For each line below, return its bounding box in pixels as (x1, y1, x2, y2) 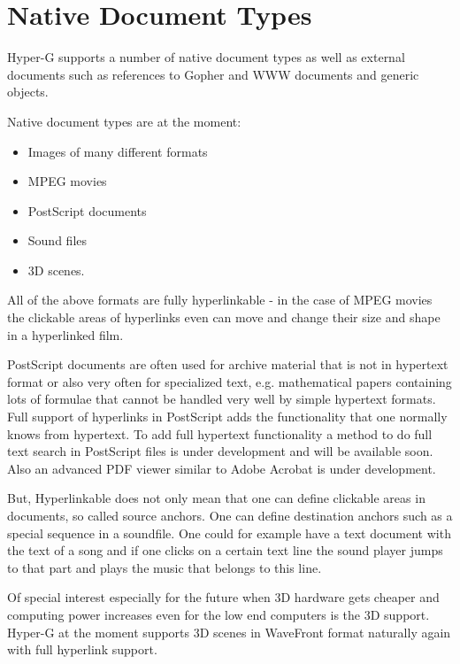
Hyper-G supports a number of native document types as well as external (7, 48, 405, 66)
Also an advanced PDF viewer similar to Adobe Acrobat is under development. (7, 459, 436, 477)
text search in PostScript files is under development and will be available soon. (7, 442, 433, 460)
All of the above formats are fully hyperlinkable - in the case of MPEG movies (7, 290, 433, 309)
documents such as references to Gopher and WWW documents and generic (7, 65, 419, 83)
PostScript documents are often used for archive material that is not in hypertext (7, 355, 448, 374)
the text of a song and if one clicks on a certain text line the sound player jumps (7, 541, 443, 560)
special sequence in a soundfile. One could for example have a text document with (7, 523, 451, 542)
